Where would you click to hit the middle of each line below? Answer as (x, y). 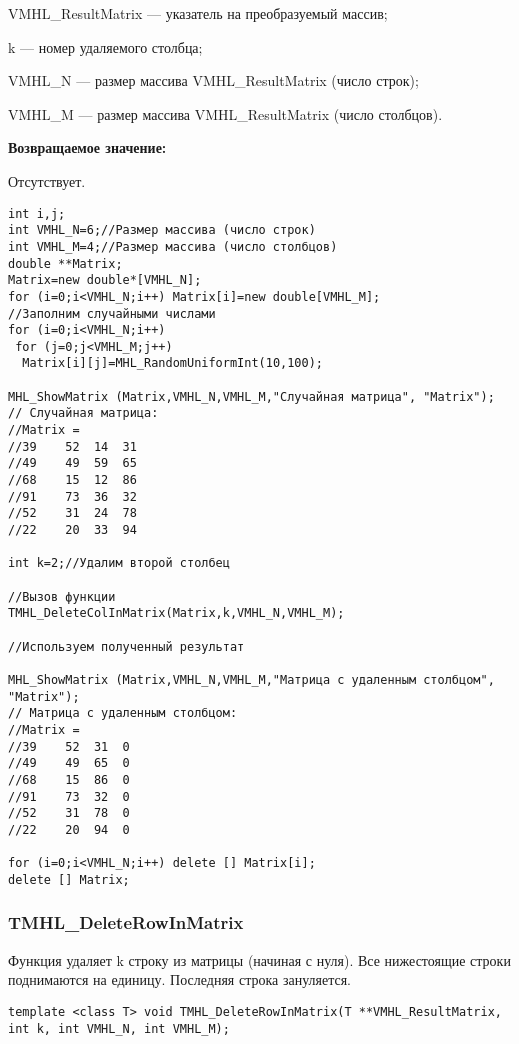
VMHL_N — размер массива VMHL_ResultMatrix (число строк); (213, 80)
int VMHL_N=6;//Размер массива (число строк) (162, 230)
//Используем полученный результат (126, 646)
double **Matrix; (65, 263)
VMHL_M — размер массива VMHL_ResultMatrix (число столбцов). (225, 113)
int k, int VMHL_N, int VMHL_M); (119, 1028)
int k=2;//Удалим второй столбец (119, 563)
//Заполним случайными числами (112, 313)
